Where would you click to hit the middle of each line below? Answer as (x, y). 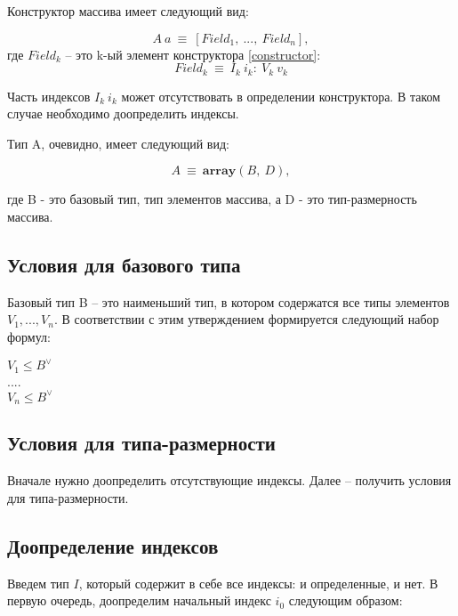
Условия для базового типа (124, 264)
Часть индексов (49, 96)
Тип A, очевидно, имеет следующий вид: (118, 143)
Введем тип (38, 583)
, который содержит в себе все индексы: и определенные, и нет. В (258, 583)
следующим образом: (346, 600)
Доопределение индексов (113, 545)
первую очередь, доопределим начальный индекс (139, 600)
